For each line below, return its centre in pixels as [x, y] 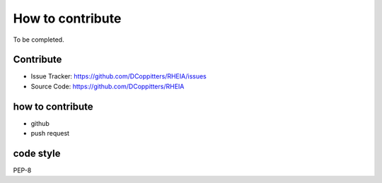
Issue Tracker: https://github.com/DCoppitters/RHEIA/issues [118, 76]
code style [37, 153]
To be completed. [39, 40]
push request [50, 134]
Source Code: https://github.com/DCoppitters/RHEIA [108, 86]
